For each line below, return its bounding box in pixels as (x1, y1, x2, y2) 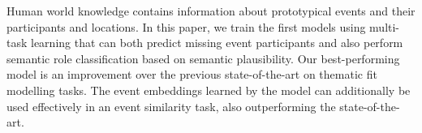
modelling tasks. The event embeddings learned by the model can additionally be (6, 81, 411, 98)
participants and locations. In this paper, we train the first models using (6, 18, 366, 35)
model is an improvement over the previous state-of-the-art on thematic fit (6, 66, 377, 83)
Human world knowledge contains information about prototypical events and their (6, 2, 416, 19)
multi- (369, 18, 400, 35)
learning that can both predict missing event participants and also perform (31, 34, 403, 51)
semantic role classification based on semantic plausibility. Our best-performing (6, 49, 400, 66)
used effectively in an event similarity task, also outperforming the (6, 97, 336, 114)
